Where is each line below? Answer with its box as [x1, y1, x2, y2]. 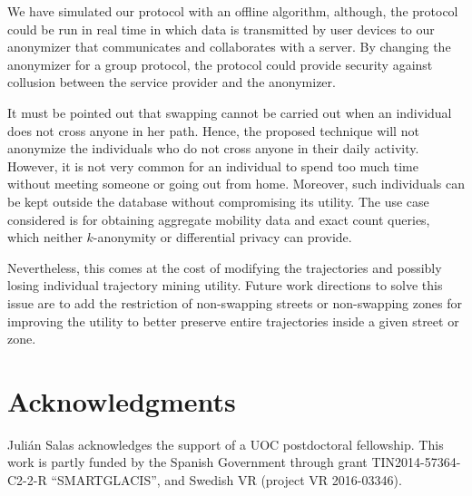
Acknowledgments [7, 382, 236, 419]
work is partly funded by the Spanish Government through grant [7, 452, 368, 472]
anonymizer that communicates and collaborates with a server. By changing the [7, 37, 451, 56]
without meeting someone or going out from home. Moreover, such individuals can [7, 174, 465, 193]
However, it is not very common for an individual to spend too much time [7, 156, 418, 175]
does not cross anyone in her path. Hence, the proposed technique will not [7, 121, 419, 140]
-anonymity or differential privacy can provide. [93, 228, 352, 247]
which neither [7, 228, 83, 247]
